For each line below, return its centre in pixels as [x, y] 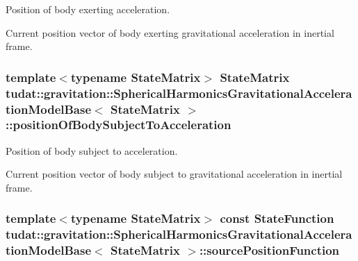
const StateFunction [277, 218]
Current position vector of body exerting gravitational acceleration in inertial [170, 32]
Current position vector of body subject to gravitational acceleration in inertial [174, 174]
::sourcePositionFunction [269, 250]
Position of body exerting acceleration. [88, 9]
